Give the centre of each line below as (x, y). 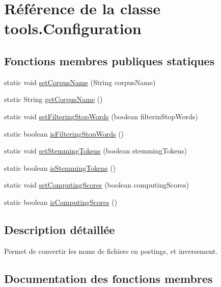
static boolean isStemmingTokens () (60, 167)
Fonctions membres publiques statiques (109, 60)
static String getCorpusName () (53, 99)
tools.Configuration (73, 28)
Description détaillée (60, 229)
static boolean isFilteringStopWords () (64, 133)
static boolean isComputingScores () (61, 202)
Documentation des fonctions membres (108, 278)
